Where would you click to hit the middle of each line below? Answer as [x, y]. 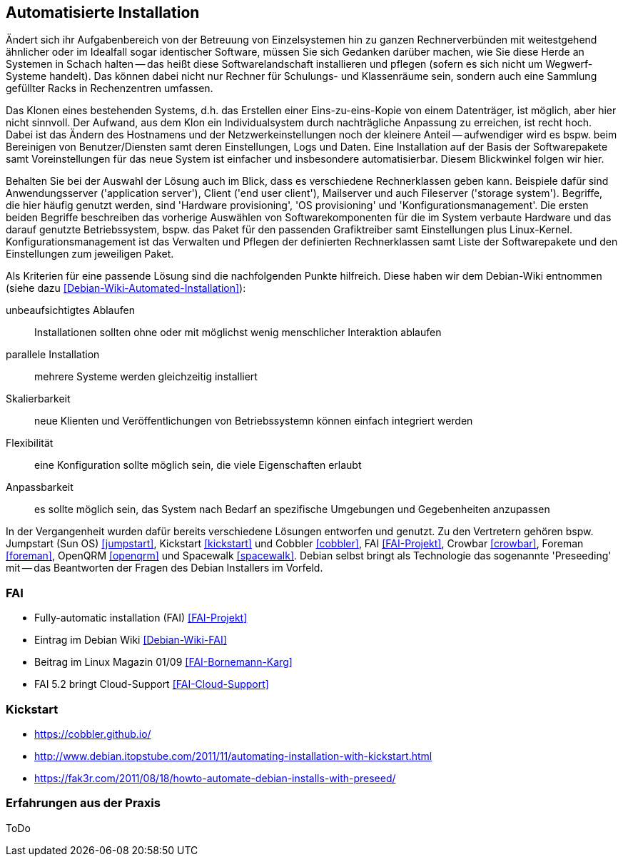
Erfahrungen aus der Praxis [83, 803]
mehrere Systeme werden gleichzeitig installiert [146, 377]
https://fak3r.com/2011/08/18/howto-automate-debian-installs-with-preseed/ [215, 778]
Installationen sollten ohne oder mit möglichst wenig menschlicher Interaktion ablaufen [238, 333]
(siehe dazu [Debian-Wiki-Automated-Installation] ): [126, 288]
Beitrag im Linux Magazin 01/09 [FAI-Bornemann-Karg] [163, 662]
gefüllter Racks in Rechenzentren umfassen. [110, 88]
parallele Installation [53, 355]
